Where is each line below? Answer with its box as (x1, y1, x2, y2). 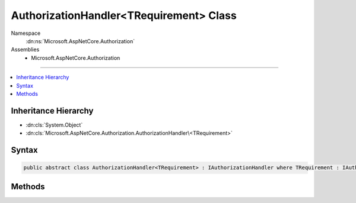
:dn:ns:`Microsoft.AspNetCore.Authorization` (26, 37, 135, 44)
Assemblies (11, 46, 40, 53)
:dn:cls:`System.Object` (26, 121, 83, 128)
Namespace (11, 30, 41, 37)
